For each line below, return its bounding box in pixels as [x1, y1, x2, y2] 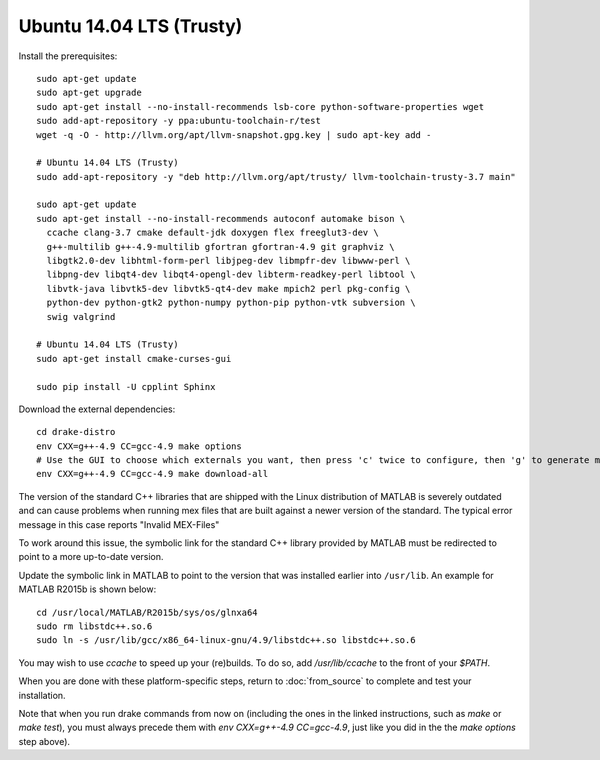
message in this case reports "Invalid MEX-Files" [18, 518, 220, 530]
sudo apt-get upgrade [36, 87, 142, 99]
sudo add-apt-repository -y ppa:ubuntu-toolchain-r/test [36, 115, 322, 127]
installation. [18, 689, 66, 701]
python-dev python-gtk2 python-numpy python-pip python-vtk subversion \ [46, 297, 416, 309]
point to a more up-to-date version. [18, 551, 164, 563]
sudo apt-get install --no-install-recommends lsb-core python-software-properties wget [36, 101, 485, 112]
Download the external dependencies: [18, 403, 176, 415]
